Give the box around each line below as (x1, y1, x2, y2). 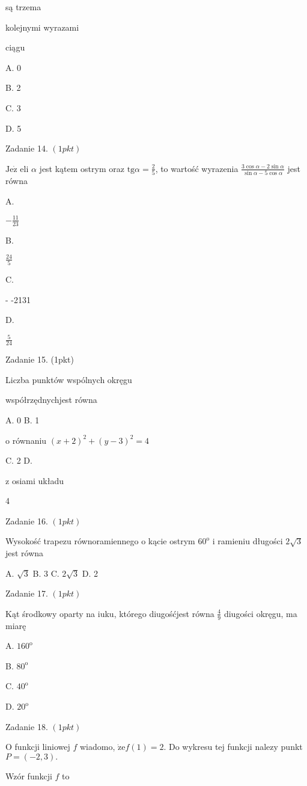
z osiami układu (5, 474, 64, 487)
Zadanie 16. (5, 514, 48, 527)
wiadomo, (79, 740, 115, 753)
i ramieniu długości (212, 535, 283, 547)
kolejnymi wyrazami (5, 20, 79, 33)
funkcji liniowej (14, 740, 70, 753)
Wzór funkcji (5, 769, 52, 782)
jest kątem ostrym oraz (39, 162, 124, 174)
